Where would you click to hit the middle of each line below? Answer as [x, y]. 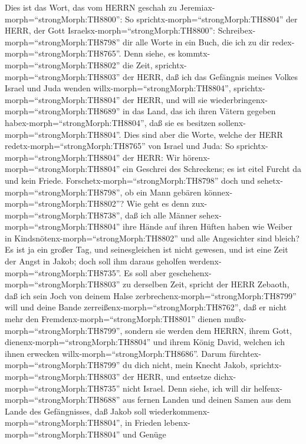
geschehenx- [190, 272]
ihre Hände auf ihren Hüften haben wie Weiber [208, 226]
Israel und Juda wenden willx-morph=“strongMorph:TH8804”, [118, 88]
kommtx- [194, 53]
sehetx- [270, 180]
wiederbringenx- [239, 99]
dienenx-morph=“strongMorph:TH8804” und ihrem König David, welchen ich [145, 342]
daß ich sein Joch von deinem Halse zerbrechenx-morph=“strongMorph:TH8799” [151, 295]
